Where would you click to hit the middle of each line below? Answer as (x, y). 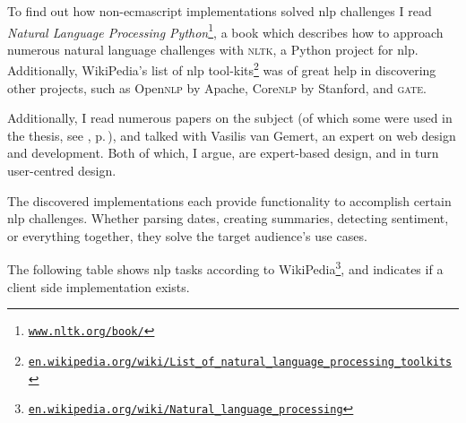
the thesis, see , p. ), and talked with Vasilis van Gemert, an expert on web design (232, 135)
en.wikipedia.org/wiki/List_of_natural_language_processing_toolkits (240, 362)
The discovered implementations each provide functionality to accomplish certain (229, 200)
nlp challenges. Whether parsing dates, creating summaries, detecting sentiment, (228, 218)
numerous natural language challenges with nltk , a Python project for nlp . (213, 49)
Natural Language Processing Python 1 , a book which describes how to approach (225, 30)
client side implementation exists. (99, 286)
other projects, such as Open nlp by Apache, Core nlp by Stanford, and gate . (217, 87)
